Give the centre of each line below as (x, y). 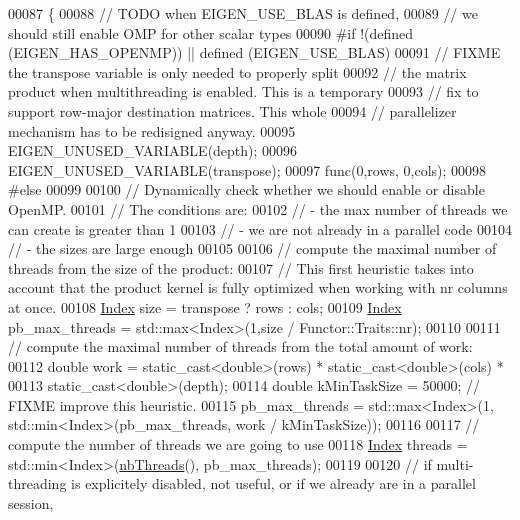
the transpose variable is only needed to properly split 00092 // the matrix (237, 71)
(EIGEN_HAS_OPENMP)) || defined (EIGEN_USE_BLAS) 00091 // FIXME (254, 52)
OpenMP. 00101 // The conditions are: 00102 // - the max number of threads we (258, 208)
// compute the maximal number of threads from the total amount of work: (240, 346)
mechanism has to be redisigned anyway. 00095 (152, 130)
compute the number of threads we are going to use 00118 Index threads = (238, 444)
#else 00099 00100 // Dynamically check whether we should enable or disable (246, 189)
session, (31, 502)
